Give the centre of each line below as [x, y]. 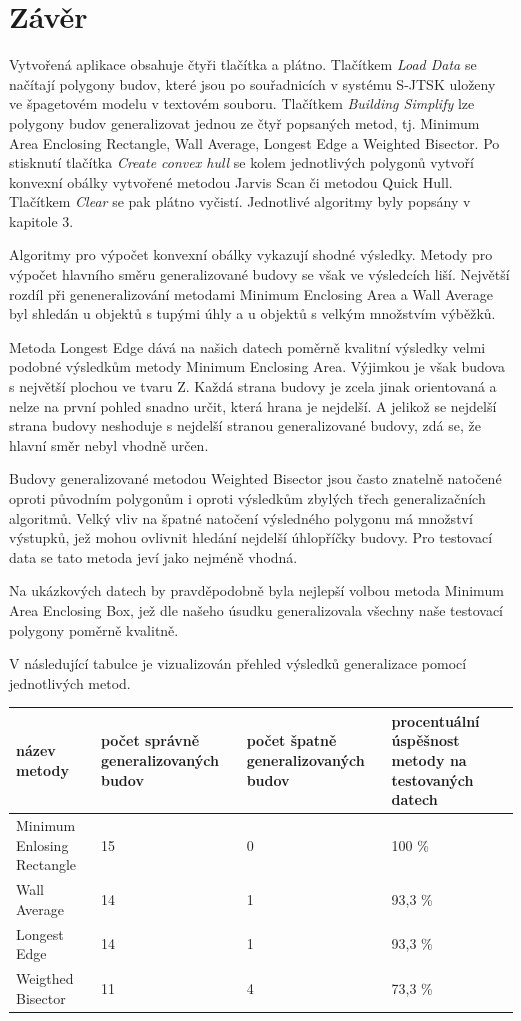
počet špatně [291, 740]
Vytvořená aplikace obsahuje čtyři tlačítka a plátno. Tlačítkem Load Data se [243, 64]
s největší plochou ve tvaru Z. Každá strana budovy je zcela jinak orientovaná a [253, 386]
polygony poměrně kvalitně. [94, 629]
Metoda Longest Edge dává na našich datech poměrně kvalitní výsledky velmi [247, 346]
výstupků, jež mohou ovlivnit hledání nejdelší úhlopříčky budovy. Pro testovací [251, 537]
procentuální [435, 720]
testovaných [432, 779]
